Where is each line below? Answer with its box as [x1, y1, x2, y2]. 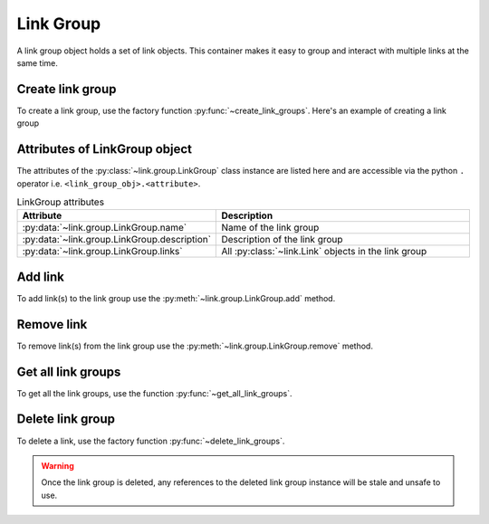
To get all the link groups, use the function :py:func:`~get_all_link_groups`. [16, 387, 292, 398]
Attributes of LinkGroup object [16, 141, 192, 157]
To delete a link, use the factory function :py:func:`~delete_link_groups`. [16, 435, 285, 446]
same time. [16, 57, 59, 68]
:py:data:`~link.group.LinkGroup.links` [22, 245, 183, 258]
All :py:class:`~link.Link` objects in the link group [221, 245, 427, 258]
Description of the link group [221, 233, 343, 246]
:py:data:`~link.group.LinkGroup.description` [22, 233, 212, 246]
